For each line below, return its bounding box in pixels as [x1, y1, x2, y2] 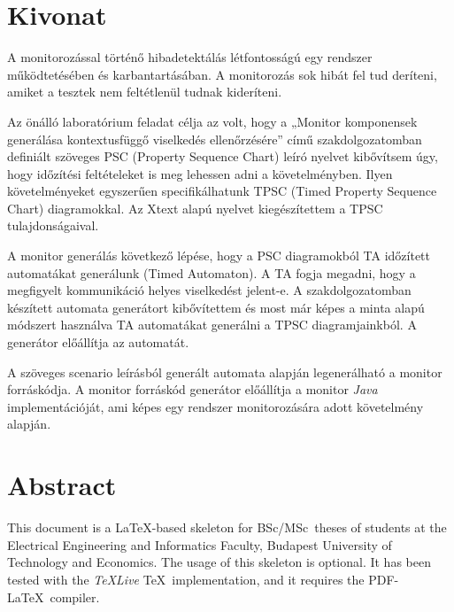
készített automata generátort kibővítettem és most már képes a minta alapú [7, 298, 425, 316]
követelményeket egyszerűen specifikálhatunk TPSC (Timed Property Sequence [7, 182, 437, 200]
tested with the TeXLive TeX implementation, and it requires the [7, 569, 365, 588]
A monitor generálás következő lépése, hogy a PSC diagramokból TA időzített [7, 246, 431, 265]
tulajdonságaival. [7, 216, 99, 235]
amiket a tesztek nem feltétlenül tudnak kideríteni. [7, 82, 282, 101]
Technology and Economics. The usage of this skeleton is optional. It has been [7, 553, 431, 571]
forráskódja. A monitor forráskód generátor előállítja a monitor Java [7, 380, 378, 399]
